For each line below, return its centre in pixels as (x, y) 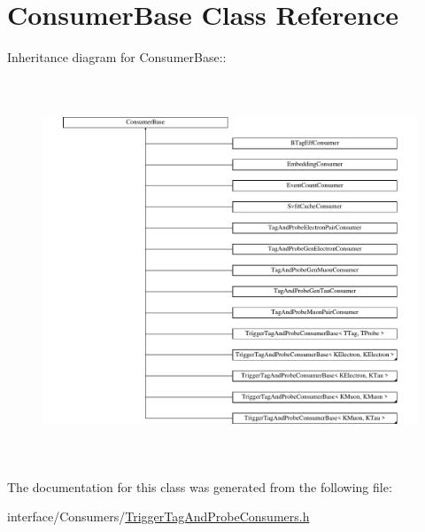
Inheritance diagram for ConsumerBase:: (117, 57)
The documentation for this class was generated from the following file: (200, 486)
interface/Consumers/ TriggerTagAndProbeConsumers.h (158, 516)
